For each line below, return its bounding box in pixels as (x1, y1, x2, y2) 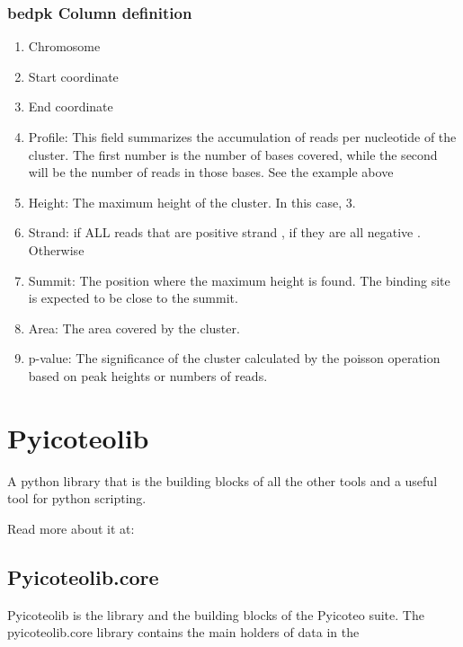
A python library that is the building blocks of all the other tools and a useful (7, 471, 438, 490)
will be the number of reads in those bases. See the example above (28, 163, 394, 182)
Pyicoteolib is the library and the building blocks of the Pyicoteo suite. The (7, 605, 424, 624)
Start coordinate (28, 66, 119, 85)
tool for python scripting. (7, 489, 147, 508)
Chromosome (28, 37, 101, 56)
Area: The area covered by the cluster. (28, 318, 240, 337)
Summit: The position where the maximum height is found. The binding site (28, 270, 450, 289)
